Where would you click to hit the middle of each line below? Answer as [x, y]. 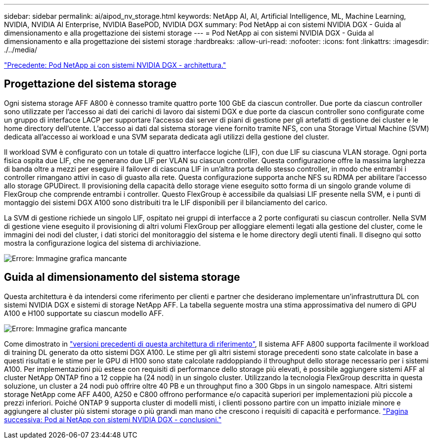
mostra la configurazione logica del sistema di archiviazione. [103, 243]
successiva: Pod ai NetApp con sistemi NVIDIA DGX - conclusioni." [113, 419]
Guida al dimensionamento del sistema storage [122, 277]
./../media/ [21, 50]
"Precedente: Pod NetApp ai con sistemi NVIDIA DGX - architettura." [115, 65]
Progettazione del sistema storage [90, 84]
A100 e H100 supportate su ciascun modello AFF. [84, 313]
